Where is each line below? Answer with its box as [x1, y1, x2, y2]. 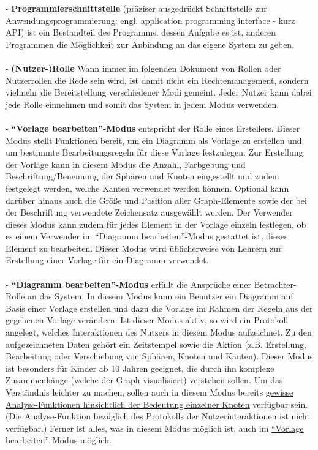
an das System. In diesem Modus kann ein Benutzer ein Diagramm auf [27, 290, 293, 302]
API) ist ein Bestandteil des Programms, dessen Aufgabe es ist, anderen [6, 26, 276, 39]
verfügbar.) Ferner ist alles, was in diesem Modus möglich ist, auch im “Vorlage [6, 421, 304, 434]
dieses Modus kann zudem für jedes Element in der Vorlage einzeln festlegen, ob [6, 217, 306, 230]
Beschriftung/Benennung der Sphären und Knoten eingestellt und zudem [6, 170, 279, 182]
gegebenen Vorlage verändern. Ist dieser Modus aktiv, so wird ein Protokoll [6, 313, 289, 326]
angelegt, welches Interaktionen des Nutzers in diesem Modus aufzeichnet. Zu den [6, 326, 312, 339]
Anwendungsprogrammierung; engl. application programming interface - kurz [6, 13, 295, 26]
